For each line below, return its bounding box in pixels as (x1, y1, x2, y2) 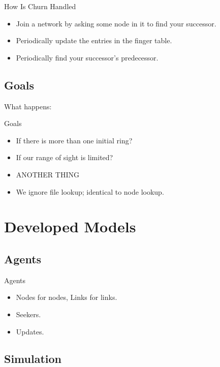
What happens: (4, 101, 52, 111)
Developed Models (4, 216, 136, 237)
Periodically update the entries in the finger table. (16, 35, 172, 46)
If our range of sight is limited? (16, 152, 113, 163)
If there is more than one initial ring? (16, 135, 133, 145)
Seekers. (16, 309, 41, 319)
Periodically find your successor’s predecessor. (16, 52, 159, 63)
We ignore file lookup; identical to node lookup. (16, 186, 164, 197)
